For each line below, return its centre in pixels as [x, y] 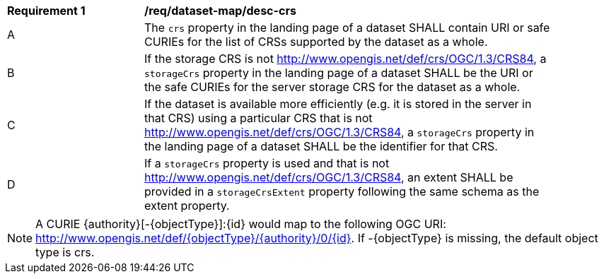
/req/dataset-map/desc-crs [220, 11]
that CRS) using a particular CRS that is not [259, 118]
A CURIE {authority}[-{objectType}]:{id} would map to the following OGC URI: [241, 224]
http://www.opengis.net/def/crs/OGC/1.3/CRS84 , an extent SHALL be [329, 177]
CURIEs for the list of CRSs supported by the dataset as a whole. [316, 42]
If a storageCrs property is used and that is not [267, 163]
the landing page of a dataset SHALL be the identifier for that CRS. [321, 146]
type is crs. [65, 252]
